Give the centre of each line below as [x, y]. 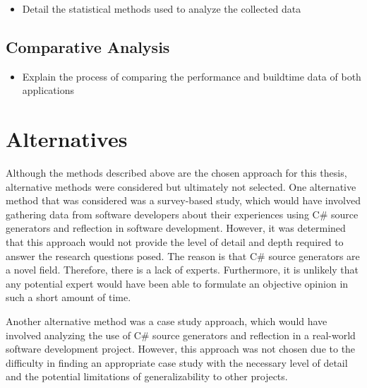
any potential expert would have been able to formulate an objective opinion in [177, 283]
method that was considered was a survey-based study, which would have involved [183, 200]
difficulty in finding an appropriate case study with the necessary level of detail [177, 362]
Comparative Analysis [88, 46]
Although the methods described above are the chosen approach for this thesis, [176, 173]
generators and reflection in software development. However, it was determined [176, 228]
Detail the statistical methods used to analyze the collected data [162, 8]
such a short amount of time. [68, 297]
